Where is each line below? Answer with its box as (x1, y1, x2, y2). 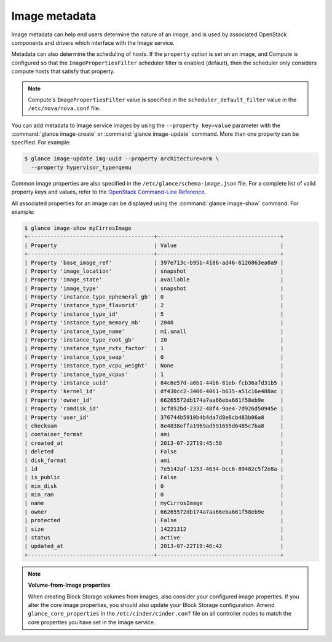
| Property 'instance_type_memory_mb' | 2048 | (24, 319, 284, 326)
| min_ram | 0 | (24, 491, 284, 498)
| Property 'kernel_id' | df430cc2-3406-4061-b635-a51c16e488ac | (24, 388, 284, 395)
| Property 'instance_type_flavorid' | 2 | (24, 302, 284, 309)
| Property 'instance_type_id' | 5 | (24, 310, 284, 318)
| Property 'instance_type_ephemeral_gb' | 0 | (24, 294, 284, 300)
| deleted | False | (24, 448, 284, 455)
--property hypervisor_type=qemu (31, 163, 132, 171)
